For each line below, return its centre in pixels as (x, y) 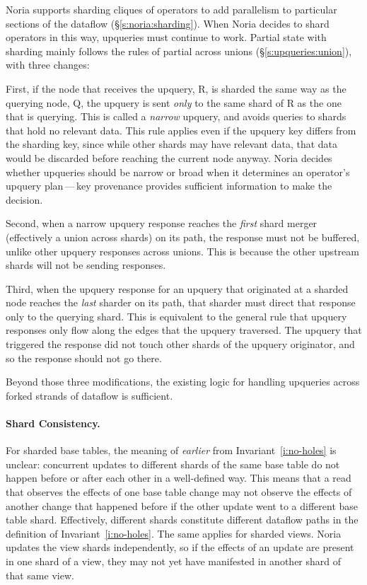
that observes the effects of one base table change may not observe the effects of (179, 492)
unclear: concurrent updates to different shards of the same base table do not (173, 464)
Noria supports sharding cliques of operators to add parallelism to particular (171, 9)
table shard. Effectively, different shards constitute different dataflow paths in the (182, 520)
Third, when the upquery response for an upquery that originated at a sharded (177, 288)
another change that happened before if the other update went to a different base (182, 505)
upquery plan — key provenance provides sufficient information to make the (169, 186)
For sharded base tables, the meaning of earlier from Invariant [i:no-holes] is (171, 450)
